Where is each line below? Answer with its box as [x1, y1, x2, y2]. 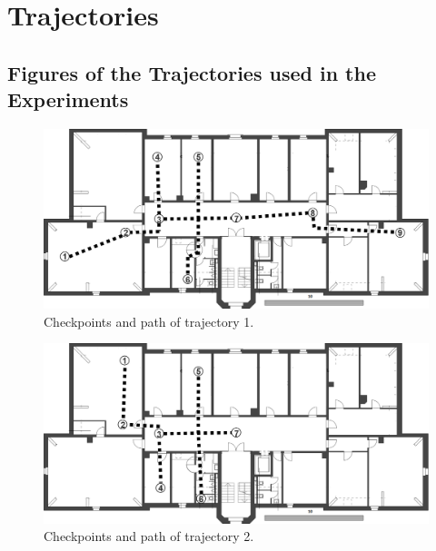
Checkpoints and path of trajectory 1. [44, 311, 254, 330]
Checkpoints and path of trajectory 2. [44, 526, 254, 546]
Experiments [7, 85, 129, 113]
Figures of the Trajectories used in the [7, 58, 376, 86]
